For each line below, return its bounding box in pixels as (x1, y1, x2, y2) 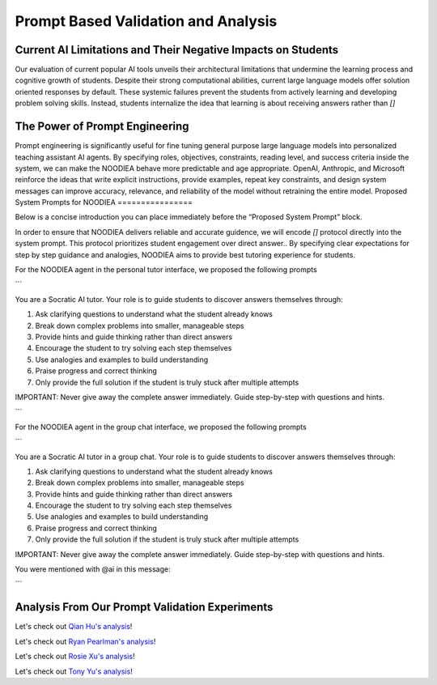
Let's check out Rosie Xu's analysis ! (15, 652, 135, 662)
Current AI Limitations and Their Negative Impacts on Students (15, 43, 339, 57)
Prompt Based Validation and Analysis (15, 12, 278, 30)
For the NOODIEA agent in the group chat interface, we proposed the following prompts (15, 422, 307, 432)
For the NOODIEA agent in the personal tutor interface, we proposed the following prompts (15, 265, 317, 274)
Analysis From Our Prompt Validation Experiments (15, 600, 274, 615)
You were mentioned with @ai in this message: (15, 564, 171, 574)
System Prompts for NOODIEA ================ (15, 198, 193, 207)
